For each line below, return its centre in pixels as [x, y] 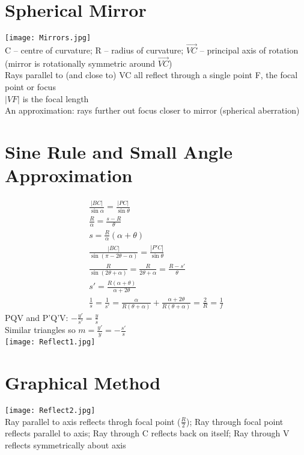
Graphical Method [83, 382]
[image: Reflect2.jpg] [50, 410]
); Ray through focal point [235, 421]
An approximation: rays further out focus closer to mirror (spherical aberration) [152, 110]
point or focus [30, 87]
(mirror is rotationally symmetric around [80, 63]
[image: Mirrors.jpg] [48, 38]
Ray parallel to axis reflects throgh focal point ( [93, 421]
